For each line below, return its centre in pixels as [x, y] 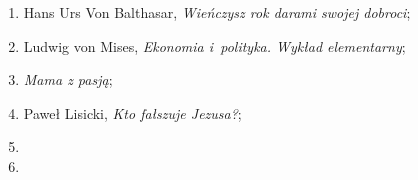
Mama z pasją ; [68, 79]
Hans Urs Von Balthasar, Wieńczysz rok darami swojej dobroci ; [217, 12]
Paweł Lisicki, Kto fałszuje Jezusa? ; [132, 112]
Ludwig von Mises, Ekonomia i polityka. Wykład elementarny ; [214, 45]
